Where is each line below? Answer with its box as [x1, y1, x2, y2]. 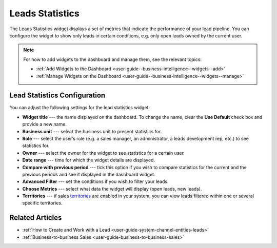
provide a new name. [22, 121, 67, 128]
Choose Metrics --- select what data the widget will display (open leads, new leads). [22, 185, 202, 192]
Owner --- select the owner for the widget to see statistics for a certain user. [22, 150, 185, 156]
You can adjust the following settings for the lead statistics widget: [9, 105, 150, 111]
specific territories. [22, 200, 63, 206]
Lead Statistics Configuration [9, 91, 106, 100]
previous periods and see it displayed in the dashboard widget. [22, 171, 155, 177]
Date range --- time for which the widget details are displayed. [22, 157, 155, 163]
